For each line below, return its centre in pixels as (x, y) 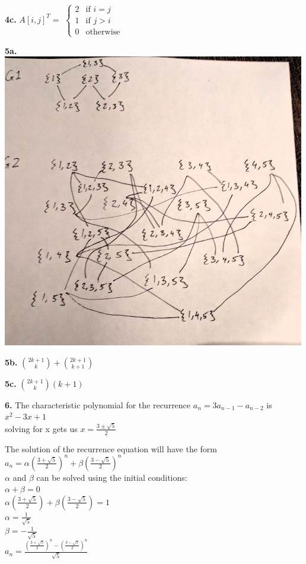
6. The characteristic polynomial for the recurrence (98, 404)
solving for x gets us (41, 428)
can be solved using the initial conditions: (112, 477)
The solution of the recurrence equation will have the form (111, 448)
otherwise (103, 32)
